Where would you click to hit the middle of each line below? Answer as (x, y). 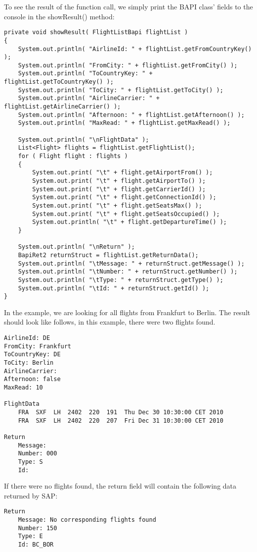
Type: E (30, 536)
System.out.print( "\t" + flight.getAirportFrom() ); (123, 173)
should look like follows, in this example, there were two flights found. (110, 322)
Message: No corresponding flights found (87, 520)
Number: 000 (38, 454)
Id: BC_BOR (36, 545)
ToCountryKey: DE (32, 355)
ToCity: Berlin (29, 363)
